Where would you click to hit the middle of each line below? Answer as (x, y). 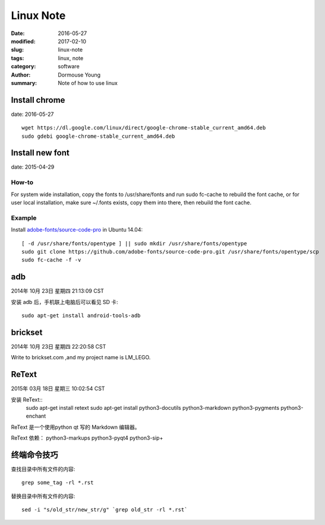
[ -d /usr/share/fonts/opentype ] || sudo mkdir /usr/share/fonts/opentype (134, 243)
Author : (21, 75)
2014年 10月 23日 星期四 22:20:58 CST (59, 346)
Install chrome (38, 100)
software (69, 67)
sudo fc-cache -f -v (51, 260)
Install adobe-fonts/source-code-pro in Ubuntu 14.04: (77, 230)
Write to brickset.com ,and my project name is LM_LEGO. (81, 358)
